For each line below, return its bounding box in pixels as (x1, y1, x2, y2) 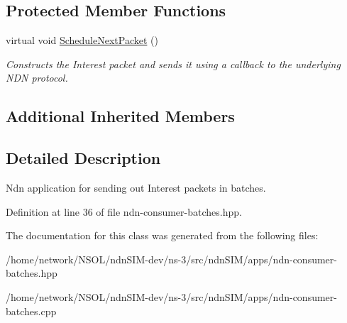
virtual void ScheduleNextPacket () (6, 33, 158, 48)
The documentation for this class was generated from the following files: (6, 228, 319, 243)
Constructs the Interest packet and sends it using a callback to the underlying (6, 56, 341, 71)
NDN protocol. (6, 70, 68, 85)
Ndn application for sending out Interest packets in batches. (6, 180, 266, 195)
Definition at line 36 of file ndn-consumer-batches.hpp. (6, 204, 242, 219)
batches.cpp (6, 303, 57, 318)
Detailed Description (6, 147, 161, 169)
